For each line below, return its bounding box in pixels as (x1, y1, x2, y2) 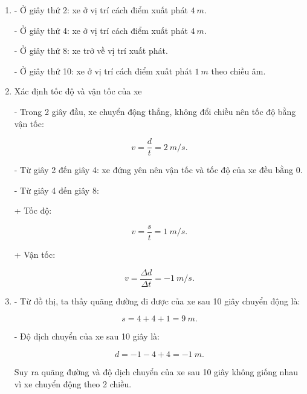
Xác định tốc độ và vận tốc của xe (14, 85, 142, 97)
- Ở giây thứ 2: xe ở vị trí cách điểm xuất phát (14, 4, 188, 16)
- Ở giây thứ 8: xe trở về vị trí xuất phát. (14, 44, 168, 57)
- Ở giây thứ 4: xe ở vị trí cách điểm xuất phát (14, 24, 188, 36)
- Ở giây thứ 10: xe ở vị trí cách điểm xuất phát (14, 64, 192, 77)
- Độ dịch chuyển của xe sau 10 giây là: (14, 330, 160, 343)
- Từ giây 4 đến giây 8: (14, 183, 99, 196)
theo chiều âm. (211, 64, 266, 77)
